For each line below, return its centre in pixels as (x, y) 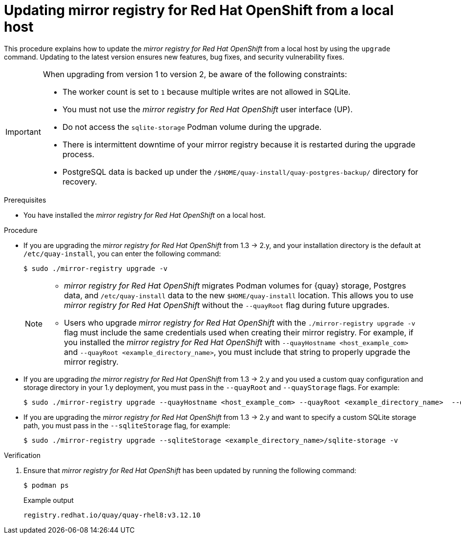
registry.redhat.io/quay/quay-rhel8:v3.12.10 (112, 515)
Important (23, 132)
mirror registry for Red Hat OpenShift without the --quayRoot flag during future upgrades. (227, 305)
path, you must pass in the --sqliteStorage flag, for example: (127, 425)
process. (78, 154)
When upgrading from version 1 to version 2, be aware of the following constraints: (195, 74)
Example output (49, 500)
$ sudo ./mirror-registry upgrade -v (96, 268)
